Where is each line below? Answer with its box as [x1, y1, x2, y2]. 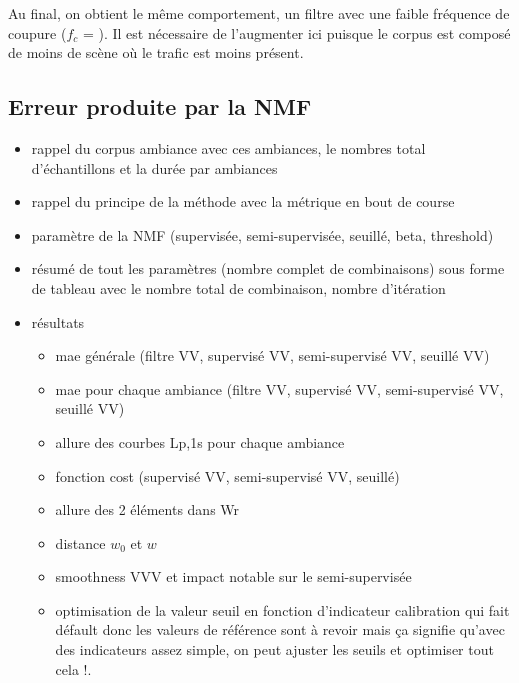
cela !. [55, 658, 92, 679]
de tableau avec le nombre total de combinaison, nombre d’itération [31, 277, 446, 298]
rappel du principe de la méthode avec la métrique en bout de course [31, 191, 455, 212]
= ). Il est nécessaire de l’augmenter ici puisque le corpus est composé [82, 22, 511, 43]
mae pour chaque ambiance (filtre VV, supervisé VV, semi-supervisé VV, [55, 378, 504, 399]
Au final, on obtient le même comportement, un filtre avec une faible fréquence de [8, 3, 510, 23]
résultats [31, 311, 85, 332]
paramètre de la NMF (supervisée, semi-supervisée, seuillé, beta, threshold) [31, 224, 494, 245]
